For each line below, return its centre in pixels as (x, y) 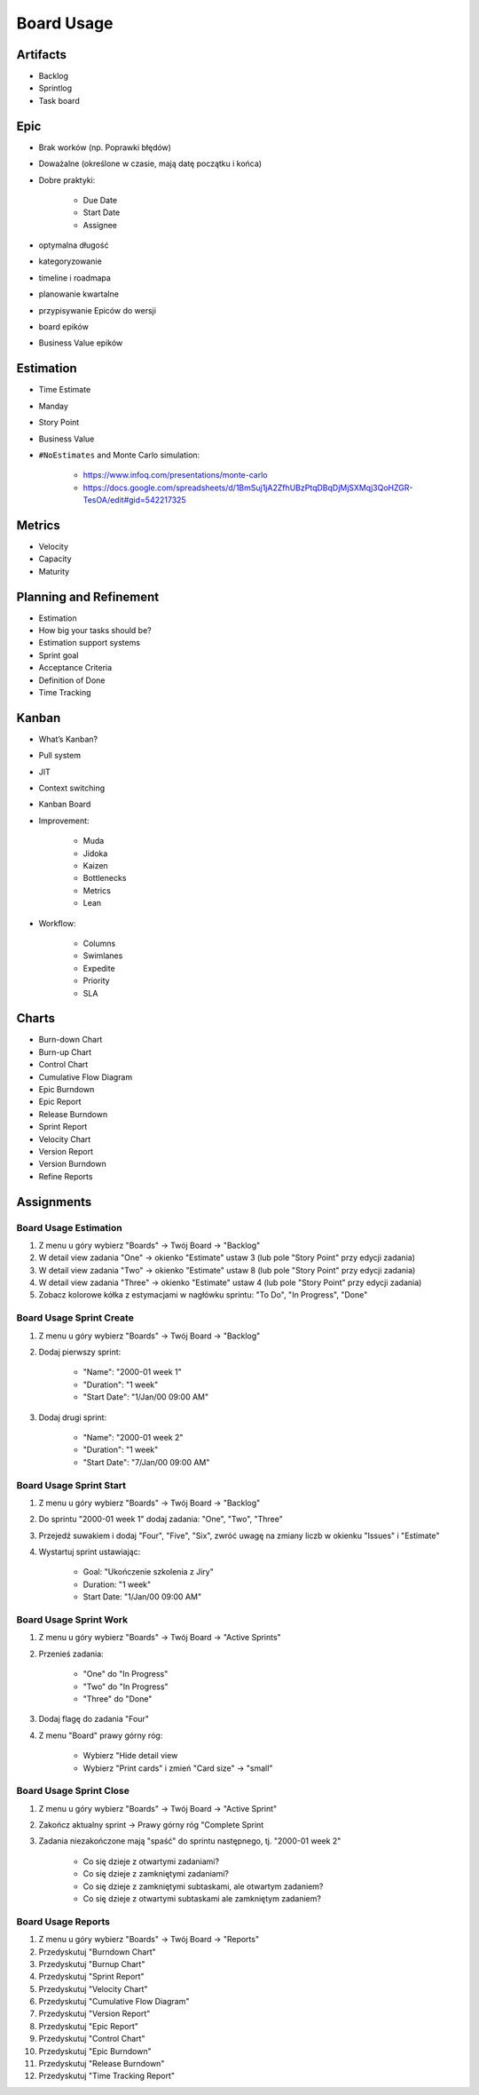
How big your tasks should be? (95, 631)
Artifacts (41, 55)
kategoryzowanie (70, 261)
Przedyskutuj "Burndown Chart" (98, 1952)
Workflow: (57, 923)
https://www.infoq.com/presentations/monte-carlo (175, 475)
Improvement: (64, 821)
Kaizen (95, 866)
